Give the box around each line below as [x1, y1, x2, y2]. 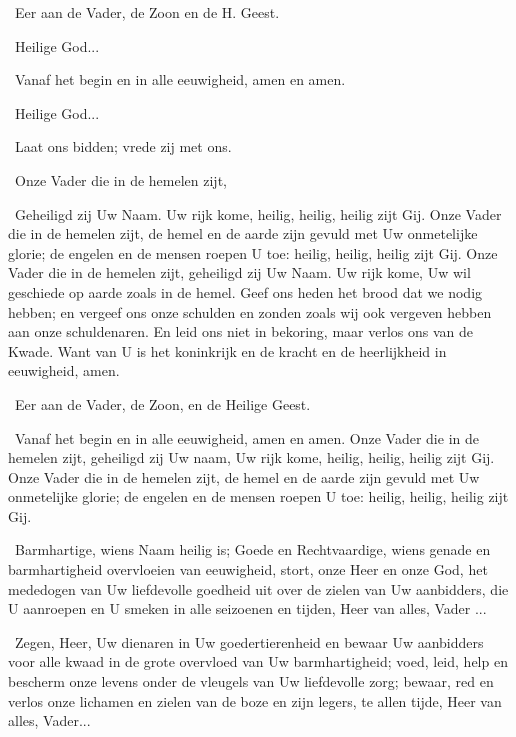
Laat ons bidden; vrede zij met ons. [14, 136, 232, 157]
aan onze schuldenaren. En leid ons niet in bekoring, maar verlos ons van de [8, 321, 473, 342]
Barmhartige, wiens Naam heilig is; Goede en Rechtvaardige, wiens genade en [14, 539, 491, 560]
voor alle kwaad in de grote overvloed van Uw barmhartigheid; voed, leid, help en [8, 651, 508, 672]
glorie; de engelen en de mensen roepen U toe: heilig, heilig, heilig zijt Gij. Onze [8, 242, 498, 263]
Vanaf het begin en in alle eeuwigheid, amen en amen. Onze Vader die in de [14, 427, 479, 448]
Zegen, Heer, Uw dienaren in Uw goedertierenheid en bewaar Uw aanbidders [14, 631, 484, 652]
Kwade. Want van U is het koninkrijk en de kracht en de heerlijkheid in [8, 340, 447, 361]
